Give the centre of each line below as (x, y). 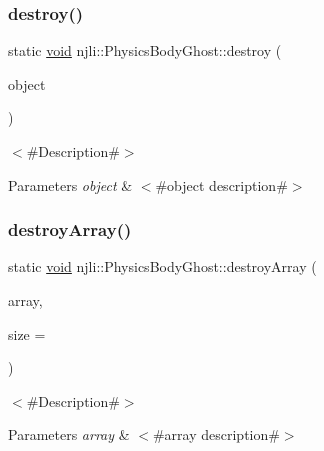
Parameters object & (70, 184)
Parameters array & (69, 434)
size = (27, 333)
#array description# (216, 434)
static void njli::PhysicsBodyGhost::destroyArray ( (162, 266)
